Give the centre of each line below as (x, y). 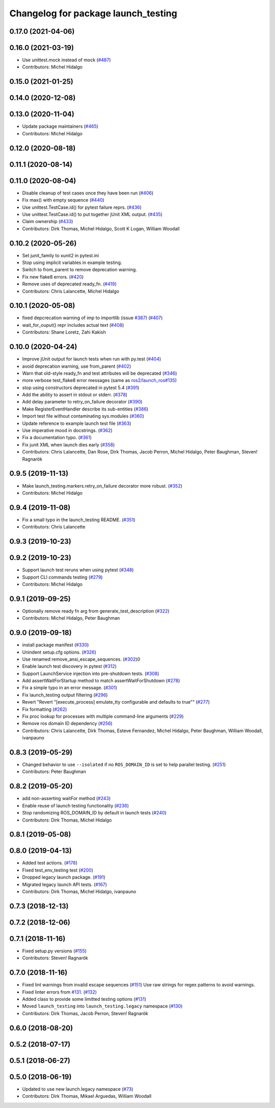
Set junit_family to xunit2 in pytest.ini (61, 255)
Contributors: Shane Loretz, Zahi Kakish (64, 332)
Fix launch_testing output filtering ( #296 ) (65, 695)
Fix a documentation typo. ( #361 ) (57, 438)
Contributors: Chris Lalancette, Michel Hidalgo (71, 291)
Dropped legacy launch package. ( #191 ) (64, 877)
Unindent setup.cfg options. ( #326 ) (59, 652)
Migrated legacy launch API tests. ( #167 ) (64, 884)
